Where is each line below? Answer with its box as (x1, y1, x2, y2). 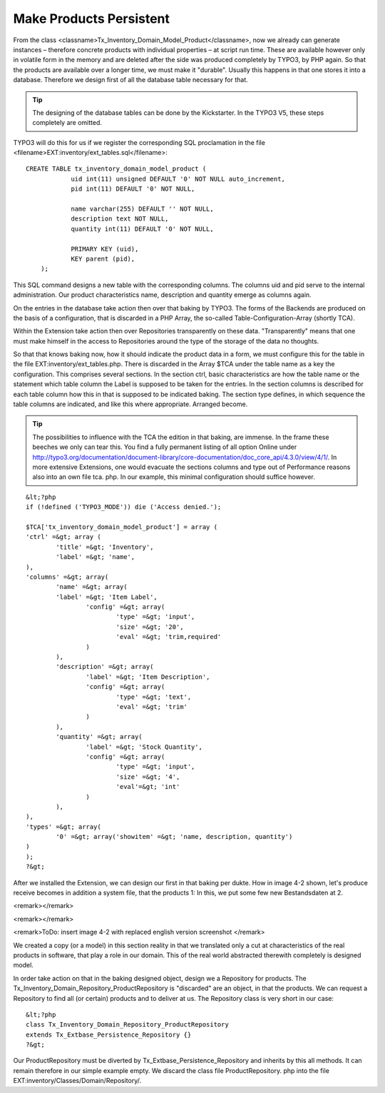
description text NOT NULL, (71, 215, 169, 223)
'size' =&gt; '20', (115, 623, 185, 631)
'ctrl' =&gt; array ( (26, 533, 101, 541)
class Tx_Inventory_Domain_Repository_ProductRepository (26, 1021, 230, 1029)
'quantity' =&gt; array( (56, 732, 143, 741)
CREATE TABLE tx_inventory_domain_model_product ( (26, 165, 207, 173)
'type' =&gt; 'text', (115, 692, 192, 701)
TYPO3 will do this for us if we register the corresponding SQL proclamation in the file (13, 138, 265, 146)
